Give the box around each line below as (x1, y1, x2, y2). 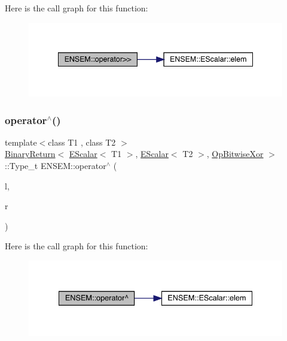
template (5, 135, 37, 148)
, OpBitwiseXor (206, 147, 264, 160)
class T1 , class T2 (48, 135, 116, 148)
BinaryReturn (5, 147, 56, 160)
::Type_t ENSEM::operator (5, 159, 106, 172)
